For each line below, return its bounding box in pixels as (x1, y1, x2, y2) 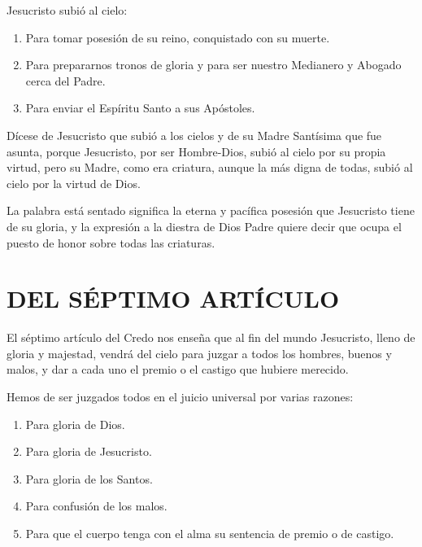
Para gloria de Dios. (25, 415, 125, 432)
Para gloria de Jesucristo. (25, 443, 152, 460)
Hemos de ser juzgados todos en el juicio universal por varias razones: (7, 388, 354, 405)
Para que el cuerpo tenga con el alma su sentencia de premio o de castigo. (25, 525, 394, 541)
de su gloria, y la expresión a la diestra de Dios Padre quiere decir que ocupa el (7, 217, 402, 234)
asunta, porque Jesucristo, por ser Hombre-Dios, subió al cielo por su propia (7, 142, 386, 160)
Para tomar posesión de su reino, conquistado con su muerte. (25, 28, 330, 46)
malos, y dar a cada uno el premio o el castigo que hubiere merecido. (7, 361, 349, 378)
